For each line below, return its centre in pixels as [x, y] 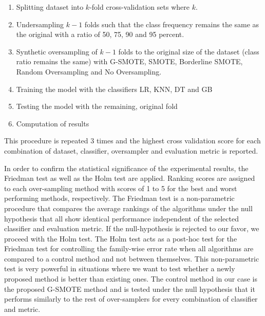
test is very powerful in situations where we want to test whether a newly [120, 268]
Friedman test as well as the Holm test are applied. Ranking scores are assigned [130, 178]
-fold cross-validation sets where [139, 7]
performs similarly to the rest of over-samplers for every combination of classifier [131, 299]
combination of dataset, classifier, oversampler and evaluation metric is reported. [131, 150]
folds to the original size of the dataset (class [189, 51]
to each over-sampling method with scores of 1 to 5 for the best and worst [121, 188]
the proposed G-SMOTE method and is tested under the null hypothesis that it [130, 289]
